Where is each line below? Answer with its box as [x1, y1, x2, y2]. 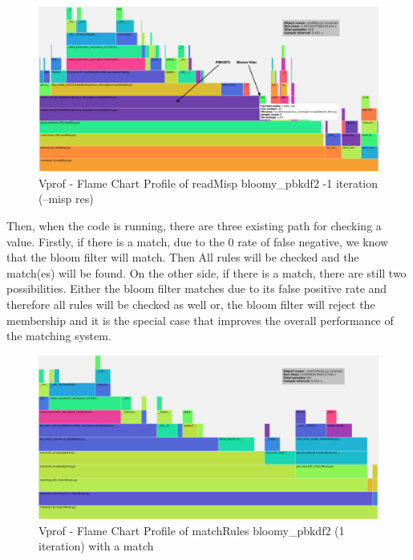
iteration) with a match [38, 538, 154, 554]
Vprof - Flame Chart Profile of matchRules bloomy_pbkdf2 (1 [38, 521, 345, 538]
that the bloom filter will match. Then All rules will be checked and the [6, 249, 359, 266]
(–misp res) [38, 190, 94, 207]
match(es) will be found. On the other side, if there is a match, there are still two [6, 264, 407, 281]
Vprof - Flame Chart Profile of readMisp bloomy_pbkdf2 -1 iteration [38, 174, 379, 191]
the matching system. [6, 327, 111, 344]
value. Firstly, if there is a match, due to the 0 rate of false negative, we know [6, 233, 389, 250]
